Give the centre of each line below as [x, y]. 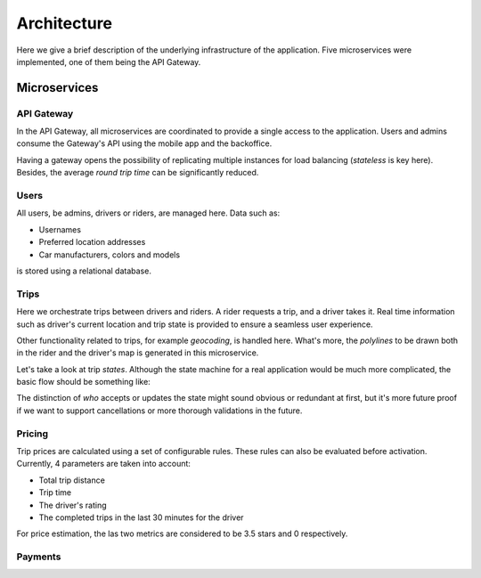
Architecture [65, 23]
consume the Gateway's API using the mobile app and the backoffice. [144, 143]
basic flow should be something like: [83, 382]
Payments [39, 557]
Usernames [60, 229]
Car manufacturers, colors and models [110, 255]
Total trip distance [72, 480]
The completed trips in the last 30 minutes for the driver [141, 517]
